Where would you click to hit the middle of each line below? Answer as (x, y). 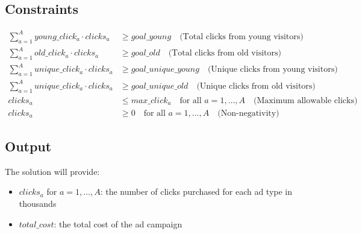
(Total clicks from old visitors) (225, 53)
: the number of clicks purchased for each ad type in (196, 191)
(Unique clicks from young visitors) (273, 70)
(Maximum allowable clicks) (306, 100)
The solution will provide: (52, 171)
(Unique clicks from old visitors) (256, 86)
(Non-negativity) (248, 113)
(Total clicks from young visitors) (242, 36)
